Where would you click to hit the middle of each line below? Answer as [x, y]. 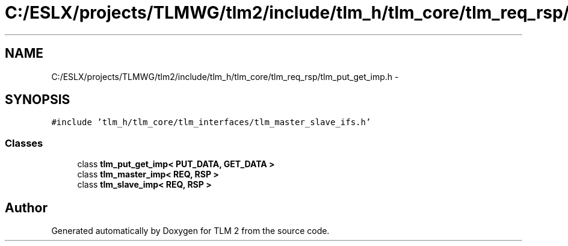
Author [26, 208]
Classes [24, 143]
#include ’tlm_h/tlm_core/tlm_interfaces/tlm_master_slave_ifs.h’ [211, 122]
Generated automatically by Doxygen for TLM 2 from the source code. [190, 231]
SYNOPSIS [38, 100]
